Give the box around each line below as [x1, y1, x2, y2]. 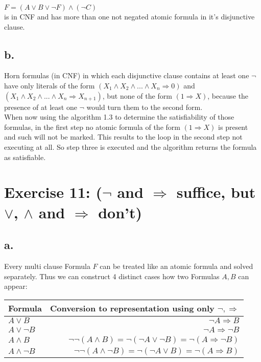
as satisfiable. [4, 151, 46, 162]
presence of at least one [4, 101, 77, 112]
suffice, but [176, 182, 256, 202]
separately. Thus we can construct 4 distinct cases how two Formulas [4, 270, 220, 281]
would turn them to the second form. [86, 101, 203, 112]
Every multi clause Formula [4, 260, 90, 271]
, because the [207, 90, 249, 101]
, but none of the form [102, 90, 172, 101]
